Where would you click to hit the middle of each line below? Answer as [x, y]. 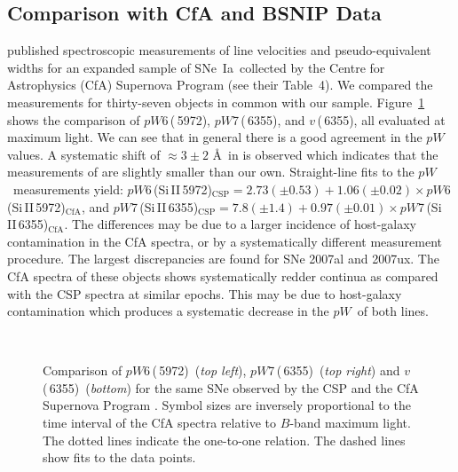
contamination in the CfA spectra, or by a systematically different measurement [225, 241]
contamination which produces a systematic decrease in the [168, 311]
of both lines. [393, 311]
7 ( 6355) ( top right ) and [334, 370]
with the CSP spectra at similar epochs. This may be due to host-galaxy [205, 293]
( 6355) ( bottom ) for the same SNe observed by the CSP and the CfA [231, 387]
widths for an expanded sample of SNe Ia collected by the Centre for [196, 67]
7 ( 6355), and [268, 119]
